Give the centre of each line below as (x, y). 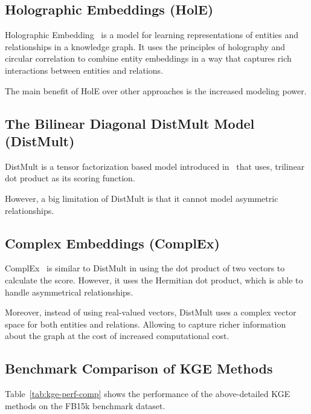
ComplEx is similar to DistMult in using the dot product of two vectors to (145, 268)
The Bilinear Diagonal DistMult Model (130, 123)
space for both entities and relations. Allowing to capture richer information (146, 324)
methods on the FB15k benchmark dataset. (85, 405)
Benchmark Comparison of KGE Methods (139, 368)
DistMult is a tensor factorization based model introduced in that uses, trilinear (155, 166)
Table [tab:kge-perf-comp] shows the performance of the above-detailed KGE (148, 394)
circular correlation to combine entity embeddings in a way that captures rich (148, 58)
